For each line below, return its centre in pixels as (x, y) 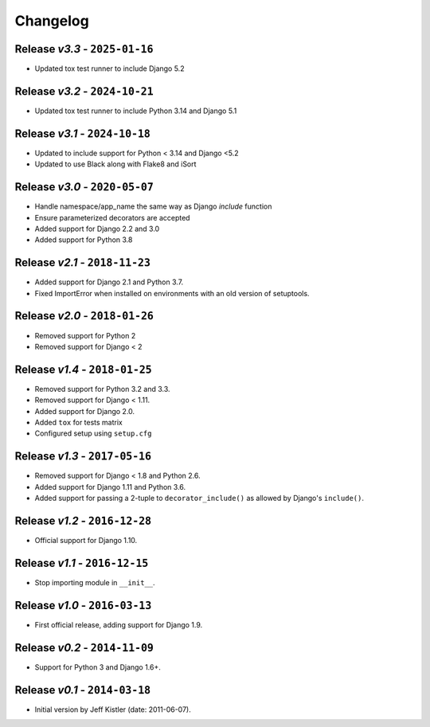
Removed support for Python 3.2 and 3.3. (102, 389)
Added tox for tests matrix (79, 423)
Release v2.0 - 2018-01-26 (84, 316)
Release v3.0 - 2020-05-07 (84, 187)
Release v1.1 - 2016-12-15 (82, 563)
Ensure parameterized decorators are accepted (112, 217)
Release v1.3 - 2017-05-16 (83, 457)
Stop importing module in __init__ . (95, 582)
